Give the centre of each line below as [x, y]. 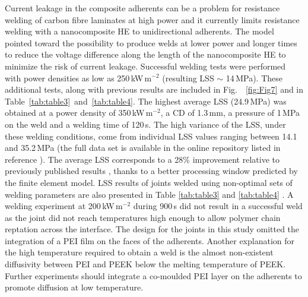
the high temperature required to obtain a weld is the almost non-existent [139, 252]
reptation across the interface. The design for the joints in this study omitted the [152, 229]
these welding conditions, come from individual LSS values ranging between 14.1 [151, 136]
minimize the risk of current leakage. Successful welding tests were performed [145, 66]
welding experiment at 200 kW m [64, 206]
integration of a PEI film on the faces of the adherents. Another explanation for [150, 240]
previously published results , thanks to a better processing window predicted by [151, 171]
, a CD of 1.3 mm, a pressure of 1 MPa [230, 113]
